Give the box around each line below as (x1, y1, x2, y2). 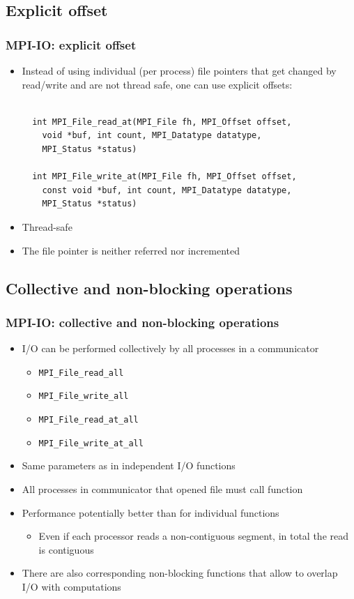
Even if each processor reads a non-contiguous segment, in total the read (38, 529, 349, 543)
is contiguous (38, 542, 94, 556)
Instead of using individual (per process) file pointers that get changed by (22, 63, 337, 77)
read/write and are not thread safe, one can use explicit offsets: (22, 77, 293, 91)
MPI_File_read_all (38, 367, 124, 378)
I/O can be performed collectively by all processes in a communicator (22, 341, 319, 356)
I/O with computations (22, 579, 121, 593)
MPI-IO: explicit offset (6, 36, 137, 53)
